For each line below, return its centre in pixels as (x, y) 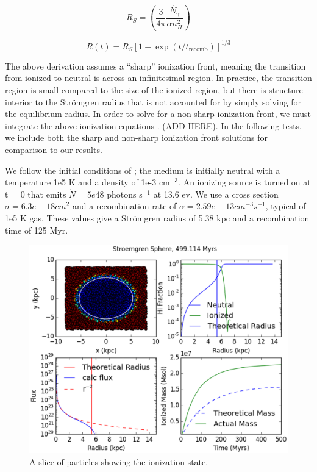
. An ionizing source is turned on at (244, 182)
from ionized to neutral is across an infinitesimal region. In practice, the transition (158, 78)
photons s (125, 194)
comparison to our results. (54, 149)
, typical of (286, 206)
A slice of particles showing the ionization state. (119, 461)
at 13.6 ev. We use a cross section (216, 194)
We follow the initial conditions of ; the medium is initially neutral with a (143, 170)
